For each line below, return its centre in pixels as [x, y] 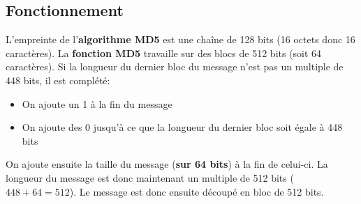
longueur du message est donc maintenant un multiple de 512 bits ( [150, 177]
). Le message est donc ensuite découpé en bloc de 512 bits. [197, 191]
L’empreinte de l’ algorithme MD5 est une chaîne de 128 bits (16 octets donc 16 [180, 39]
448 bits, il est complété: [58, 80]
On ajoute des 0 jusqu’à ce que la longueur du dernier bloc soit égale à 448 [182, 127]
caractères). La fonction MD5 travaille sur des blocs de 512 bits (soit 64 [164, 53]
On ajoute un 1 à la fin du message [97, 103]
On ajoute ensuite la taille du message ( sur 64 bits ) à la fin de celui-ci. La [167, 164]
